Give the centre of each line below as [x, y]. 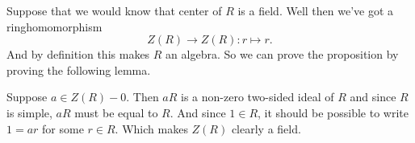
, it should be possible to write [333, 112]
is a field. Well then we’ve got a [316, 10]
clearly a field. [266, 128]
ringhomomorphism [54, 26]
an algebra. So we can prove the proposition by [282, 54]
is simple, [29, 112]
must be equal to [116, 112]
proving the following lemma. [79, 69]
